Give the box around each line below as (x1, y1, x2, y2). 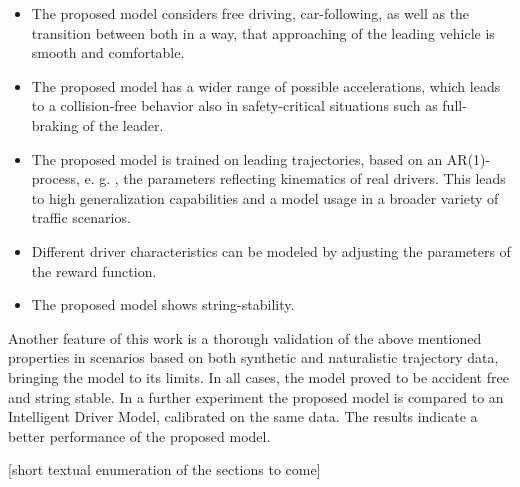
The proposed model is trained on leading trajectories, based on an (31, 148, 443, 169)
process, (31, 168, 80, 189)
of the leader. (82, 114, 164, 135)
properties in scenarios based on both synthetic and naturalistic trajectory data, (8, 347, 499, 368)
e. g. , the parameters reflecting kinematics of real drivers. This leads (84, 168, 506, 189)
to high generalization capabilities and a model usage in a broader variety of (31, 187, 499, 208)
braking (31, 114, 79, 135)
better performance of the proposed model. (8, 425, 271, 446)
